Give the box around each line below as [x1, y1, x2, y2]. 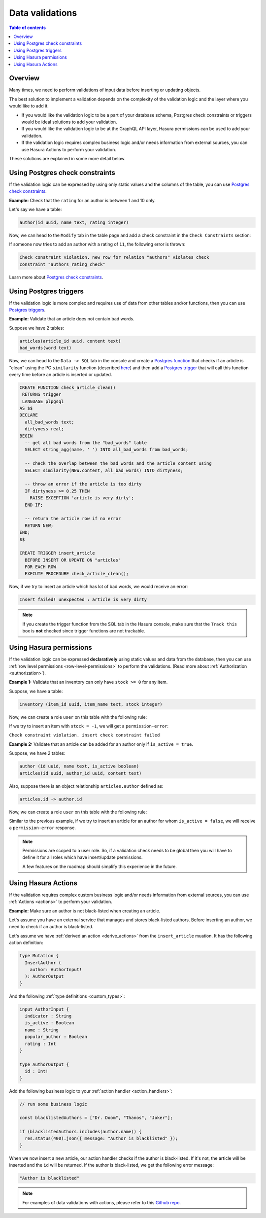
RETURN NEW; [25, 522, 54, 528]
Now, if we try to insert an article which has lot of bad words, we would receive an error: [9, 584, 188, 590]
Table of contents [9, 25, 46, 31]
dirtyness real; [25, 426, 64, 432]
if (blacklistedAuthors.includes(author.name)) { [19, 1129, 142, 1135]
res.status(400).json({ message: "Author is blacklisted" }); [25, 1136, 178, 1141]
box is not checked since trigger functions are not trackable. [22, 628, 145, 634]
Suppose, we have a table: [9, 688, 63, 694]
